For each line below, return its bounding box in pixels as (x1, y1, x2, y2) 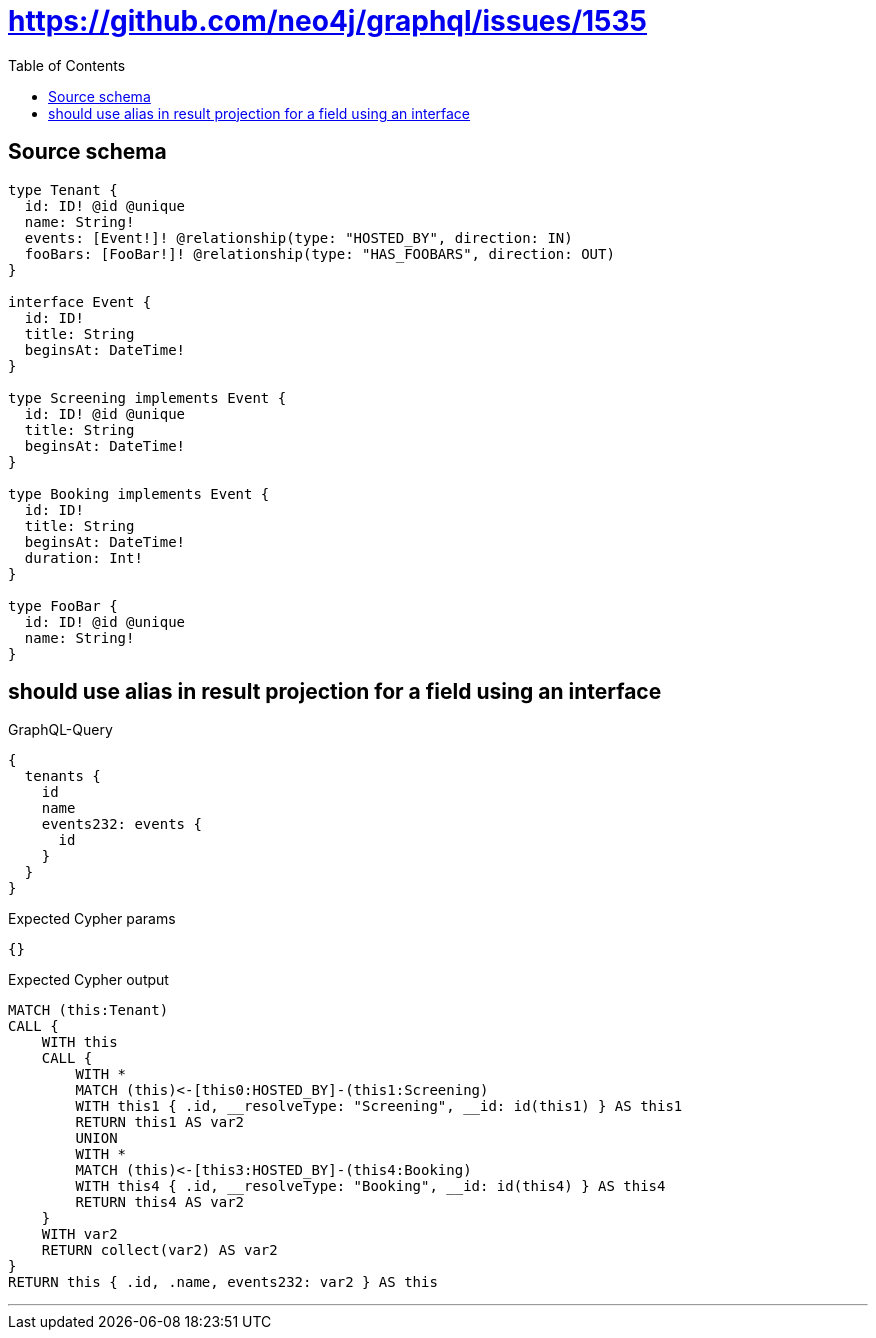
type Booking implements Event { (8, 485, 270, 502)
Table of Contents (8, 56, 126, 74)
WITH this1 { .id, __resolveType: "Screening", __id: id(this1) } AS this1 (75, 1098, 683, 1115)
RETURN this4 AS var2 (75, 1194, 245, 1211)
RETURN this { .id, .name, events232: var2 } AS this (8, 1274, 438, 1291)
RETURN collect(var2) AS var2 (41, 1242, 278, 1259)
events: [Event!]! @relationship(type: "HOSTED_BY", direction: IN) (24, 229, 573, 246)
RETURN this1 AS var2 (75, 1114, 245, 1131)
